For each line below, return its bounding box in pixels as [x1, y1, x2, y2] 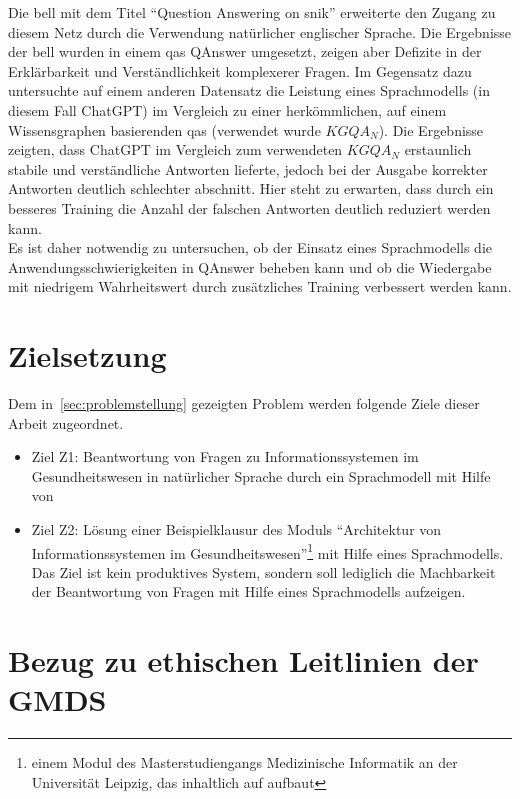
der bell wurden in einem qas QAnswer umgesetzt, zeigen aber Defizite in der [8, 41, 482, 62]
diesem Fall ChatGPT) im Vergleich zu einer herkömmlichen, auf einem [8, 99, 447, 120]
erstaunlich [404, 139, 472, 160]
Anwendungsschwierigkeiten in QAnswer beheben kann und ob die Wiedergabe [8, 256, 492, 277]
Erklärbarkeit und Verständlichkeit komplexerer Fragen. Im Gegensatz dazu [8, 60, 472, 81]
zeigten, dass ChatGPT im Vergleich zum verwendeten [8, 139, 343, 160]
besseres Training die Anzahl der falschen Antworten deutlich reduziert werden [8, 197, 491, 218]
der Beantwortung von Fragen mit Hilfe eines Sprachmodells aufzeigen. [31, 581, 466, 602]
